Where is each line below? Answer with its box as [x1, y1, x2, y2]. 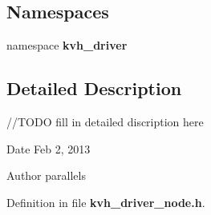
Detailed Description [6, 76, 182, 101]
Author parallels [6, 167, 86, 184]
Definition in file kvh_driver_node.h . [6, 193, 205, 210]
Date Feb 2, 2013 [6, 140, 91, 157]
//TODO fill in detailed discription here [6, 113, 204, 129]
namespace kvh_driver [6, 37, 128, 54]
